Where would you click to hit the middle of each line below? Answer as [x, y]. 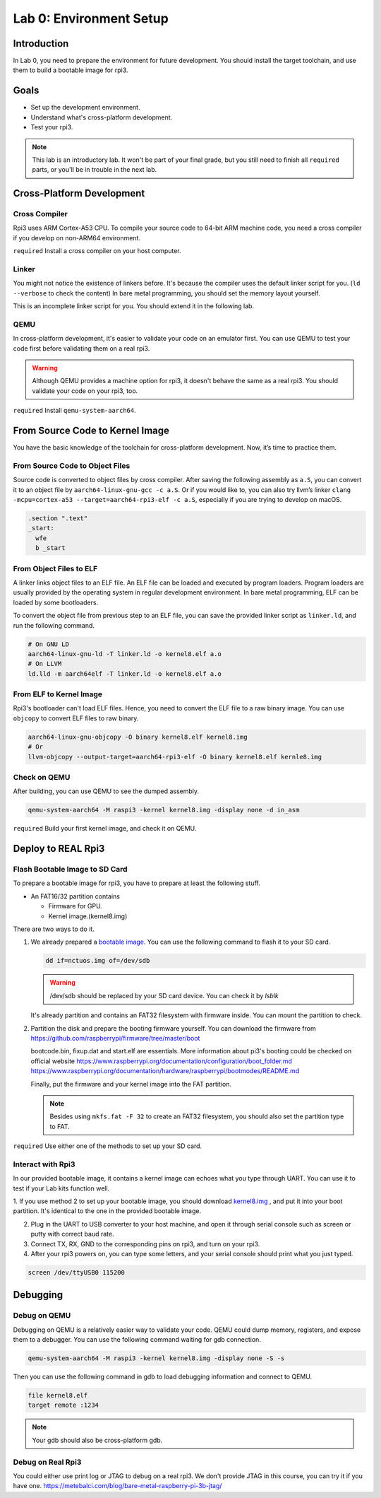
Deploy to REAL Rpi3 [59, 849]
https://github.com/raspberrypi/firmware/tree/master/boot [115, 1038]
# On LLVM [45, 664]
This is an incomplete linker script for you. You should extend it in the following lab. [133, 306]
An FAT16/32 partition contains [75, 896]
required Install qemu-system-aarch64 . [75, 411]
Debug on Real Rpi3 [47, 1462]
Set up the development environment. [85, 107]
